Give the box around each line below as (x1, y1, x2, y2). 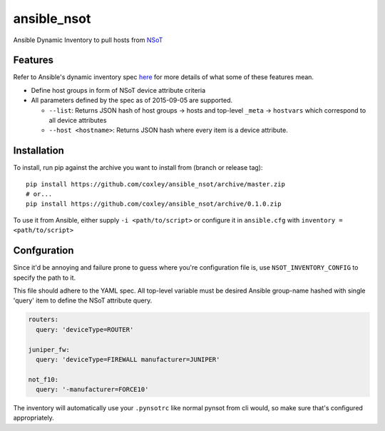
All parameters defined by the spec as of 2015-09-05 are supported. (31, 96, 233, 105)
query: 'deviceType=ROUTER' (36, 325, 134, 333)
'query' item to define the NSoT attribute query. (13, 296, 153, 305)
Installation (13, 145, 64, 157)
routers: (28, 315, 59, 324)
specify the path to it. (13, 273, 76, 282)
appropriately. (13, 414, 55, 422)
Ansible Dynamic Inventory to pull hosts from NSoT (13, 36, 163, 44)
